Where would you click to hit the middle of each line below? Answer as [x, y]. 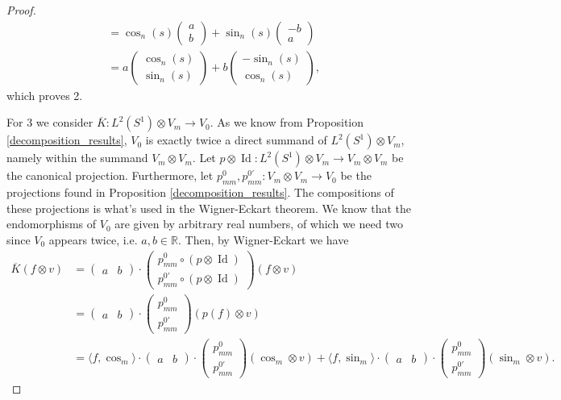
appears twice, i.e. [93, 239]
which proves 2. [45, 95]
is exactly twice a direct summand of [236, 140]
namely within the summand [77, 158]
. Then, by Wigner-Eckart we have [263, 239]
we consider [64, 122]
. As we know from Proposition [287, 122]
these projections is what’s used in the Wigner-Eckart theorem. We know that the [209, 208]
